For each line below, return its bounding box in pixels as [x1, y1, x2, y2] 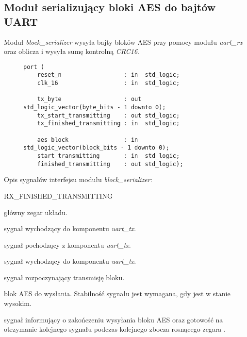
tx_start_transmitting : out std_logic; [37, 112, 180, 119]
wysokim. [4, 298, 32, 308]
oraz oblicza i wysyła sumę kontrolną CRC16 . [4, 46, 139, 56]
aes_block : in [37, 136, 138, 143]
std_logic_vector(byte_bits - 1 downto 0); [23, 104, 166, 111]
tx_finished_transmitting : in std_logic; [37, 120, 180, 127]
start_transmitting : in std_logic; [37, 152, 180, 159]
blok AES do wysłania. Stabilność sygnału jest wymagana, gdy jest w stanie [4, 288, 231, 299]
